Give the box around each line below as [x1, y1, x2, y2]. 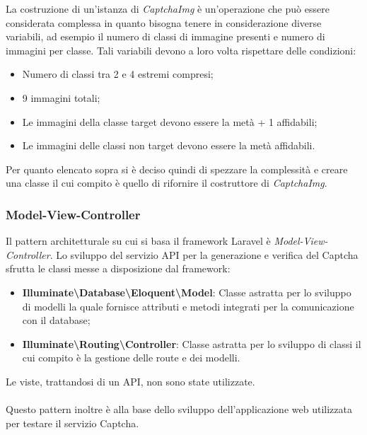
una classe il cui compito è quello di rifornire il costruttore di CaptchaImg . [6, 175, 327, 190]
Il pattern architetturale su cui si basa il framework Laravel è [6, 233, 271, 248]
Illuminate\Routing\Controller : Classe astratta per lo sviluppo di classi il [22, 336, 361, 351]
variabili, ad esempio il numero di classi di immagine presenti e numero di [6, 29, 325, 44]
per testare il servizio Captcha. [6, 415, 139, 430]
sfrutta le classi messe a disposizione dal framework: [6, 261, 231, 276]
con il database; [22, 313, 91, 327]
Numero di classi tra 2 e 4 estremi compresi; [22, 66, 214, 81]
